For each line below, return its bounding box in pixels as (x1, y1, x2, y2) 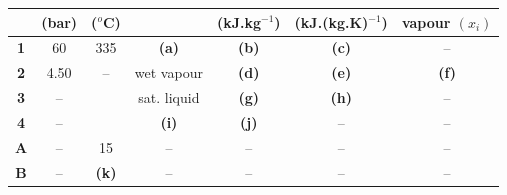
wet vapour (134, 62, 203, 83)
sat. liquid (138, 87, 200, 108)
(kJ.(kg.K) (294, 11, 369, 32)
